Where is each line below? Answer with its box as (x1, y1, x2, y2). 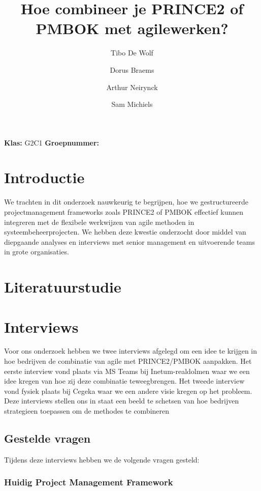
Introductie (4, 167, 85, 188)
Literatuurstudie (4, 276, 121, 297)
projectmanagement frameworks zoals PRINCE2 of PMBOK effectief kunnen (4, 207, 244, 217)
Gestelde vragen (4, 430, 91, 446)
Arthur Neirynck (106, 81, 158, 92)
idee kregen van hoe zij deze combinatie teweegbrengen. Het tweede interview (4, 376, 245, 386)
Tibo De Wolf (111, 47, 153, 58)
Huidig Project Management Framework (4, 476, 173, 488)
